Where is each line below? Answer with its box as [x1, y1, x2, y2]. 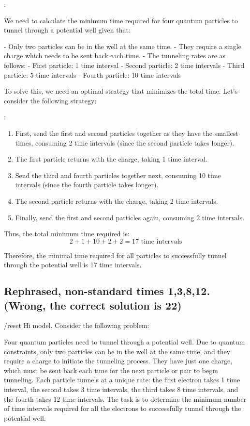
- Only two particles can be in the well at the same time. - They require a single [4, 41, 241, 51]
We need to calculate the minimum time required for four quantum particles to [4, 15, 238, 25]
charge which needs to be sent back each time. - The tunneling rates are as [4, 50, 226, 61]
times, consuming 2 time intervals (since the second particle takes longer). [15, 137, 235, 147]
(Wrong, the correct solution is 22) [4, 297, 182, 312]
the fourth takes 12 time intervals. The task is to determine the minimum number [4, 393, 247, 404]
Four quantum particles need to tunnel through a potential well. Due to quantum [4, 337, 245, 347]
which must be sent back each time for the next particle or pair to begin [4, 365, 218, 375]
